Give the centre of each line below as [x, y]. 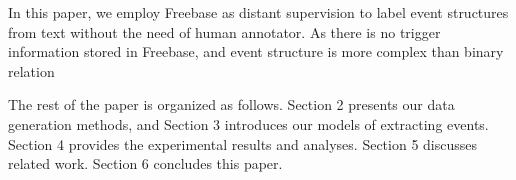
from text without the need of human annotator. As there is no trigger [224, 31]
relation [31, 70]
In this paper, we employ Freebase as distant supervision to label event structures [258, 12]
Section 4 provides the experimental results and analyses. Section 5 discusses [242, 143]
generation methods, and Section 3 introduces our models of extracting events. [248, 123]
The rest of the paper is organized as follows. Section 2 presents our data [231, 104]
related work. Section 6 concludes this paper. [145, 163]
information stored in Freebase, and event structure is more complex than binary [256, 51]
